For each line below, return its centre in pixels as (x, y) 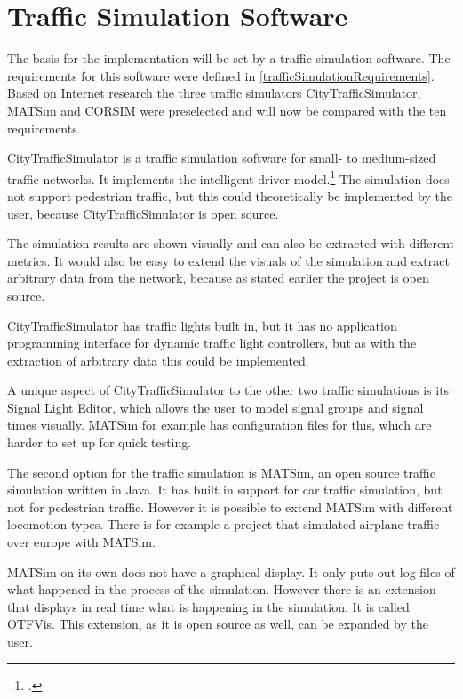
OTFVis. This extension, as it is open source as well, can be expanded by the (218, 624)
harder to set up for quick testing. (100, 442)
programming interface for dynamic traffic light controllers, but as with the (212, 343)
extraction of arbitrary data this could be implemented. (158, 360)
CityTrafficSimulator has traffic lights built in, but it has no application (202, 325)
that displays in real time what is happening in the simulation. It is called (208, 606)
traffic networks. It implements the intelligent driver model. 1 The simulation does (228, 177)
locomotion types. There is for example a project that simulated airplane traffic (224, 524)
